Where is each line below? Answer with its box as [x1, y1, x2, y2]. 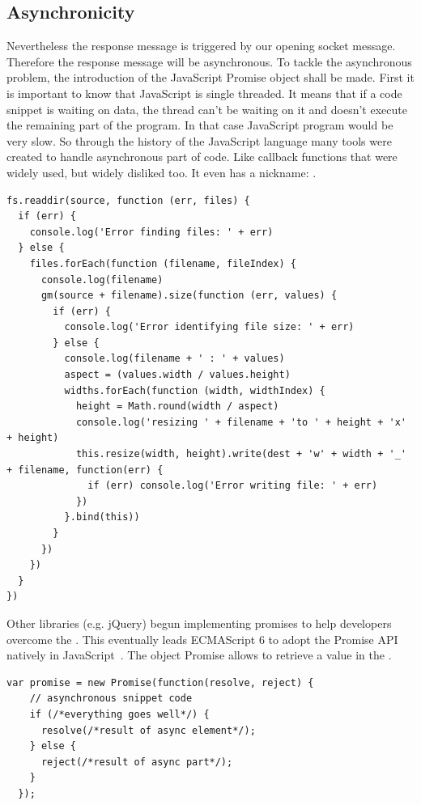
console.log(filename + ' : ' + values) [64, 353, 285, 365]
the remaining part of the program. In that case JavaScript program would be [6, 117, 393, 133]
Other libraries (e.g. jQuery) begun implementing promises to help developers [6, 614, 392, 631]
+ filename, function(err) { [6, 464, 164, 476]
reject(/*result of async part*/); [40, 756, 233, 768]
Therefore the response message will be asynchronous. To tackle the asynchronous [6, 53, 412, 70]
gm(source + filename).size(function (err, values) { [40, 290, 338, 302]
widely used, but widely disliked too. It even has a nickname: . [6, 163, 317, 180]
